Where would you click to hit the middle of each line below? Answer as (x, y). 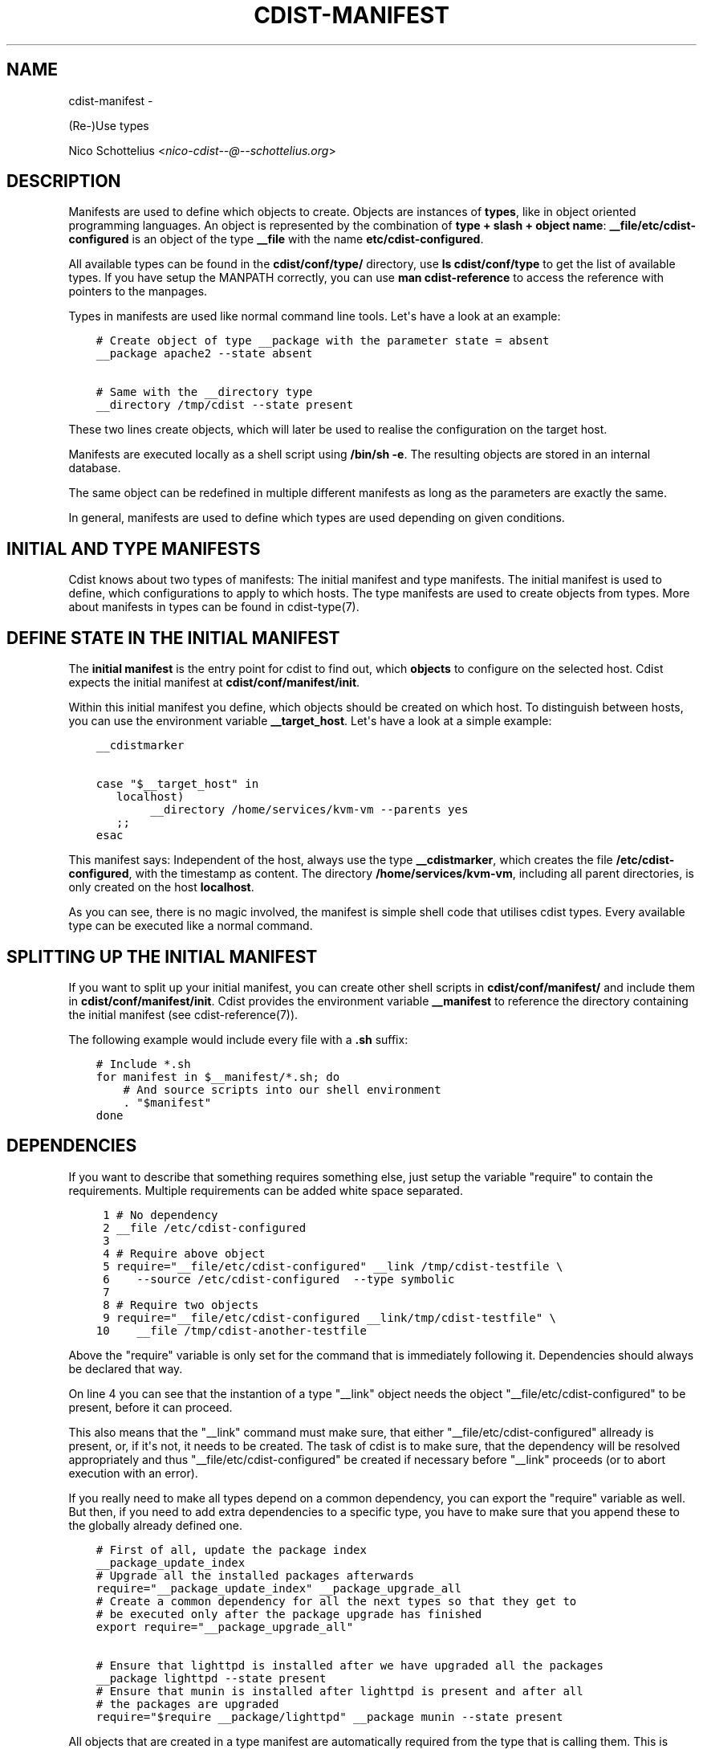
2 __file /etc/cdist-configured (205, 1227)
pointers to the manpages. (138, 291)
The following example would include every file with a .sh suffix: (238, 1039)
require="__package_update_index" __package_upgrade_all (278, 1588)
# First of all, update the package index (231, 1549)
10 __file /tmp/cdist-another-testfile (231, 1330)
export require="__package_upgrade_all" (225, 1627)
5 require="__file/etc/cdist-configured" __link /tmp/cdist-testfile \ (333, 1266)
